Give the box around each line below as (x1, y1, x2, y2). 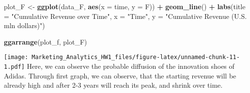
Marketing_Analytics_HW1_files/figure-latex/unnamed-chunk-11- (31, 54, 240, 61)
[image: (4, 54, 29, 61)
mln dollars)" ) (4, 20, 45, 31)
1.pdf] (4, 63, 25, 71)
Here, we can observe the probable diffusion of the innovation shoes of (27, 61, 234, 71)
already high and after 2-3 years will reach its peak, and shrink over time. (4, 80, 223, 90)
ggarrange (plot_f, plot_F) (4, 36, 87, 46)
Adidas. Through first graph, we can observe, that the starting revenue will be (4, 70, 236, 80)
